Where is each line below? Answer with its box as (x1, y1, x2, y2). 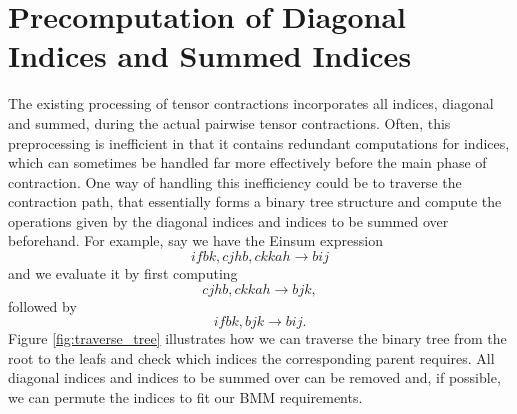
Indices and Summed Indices (8, 35, 412, 76)
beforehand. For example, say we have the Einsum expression (8, 230, 383, 251)
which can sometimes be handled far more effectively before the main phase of (8, 152, 487, 173)
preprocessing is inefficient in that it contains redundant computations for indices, (8, 132, 510, 153)
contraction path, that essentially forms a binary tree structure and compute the (8, 191, 502, 212)
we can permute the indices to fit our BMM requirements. (8, 387, 363, 408)
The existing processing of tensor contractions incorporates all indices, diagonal (8, 93, 494, 114)
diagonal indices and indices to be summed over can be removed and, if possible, (8, 367, 501, 388)
